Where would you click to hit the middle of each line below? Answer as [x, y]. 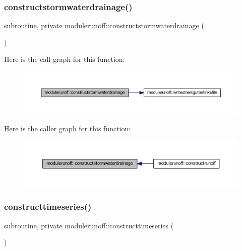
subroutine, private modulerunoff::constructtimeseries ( [89, 225]
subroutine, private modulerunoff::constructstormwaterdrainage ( [104, 25]
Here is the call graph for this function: [65, 59]
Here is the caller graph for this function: [68, 128]
